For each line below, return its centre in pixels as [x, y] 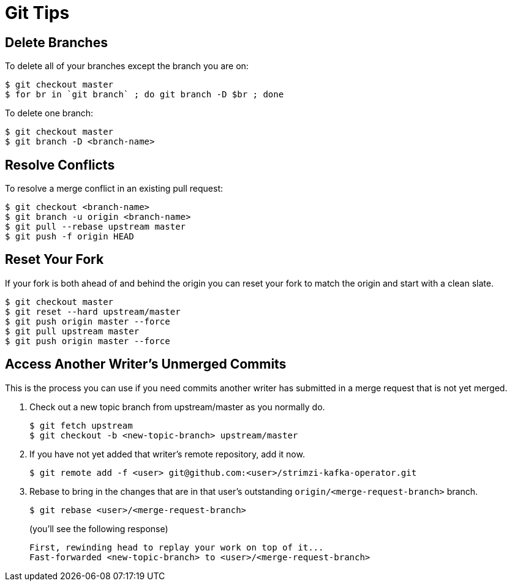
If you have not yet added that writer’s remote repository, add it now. [167, 454]
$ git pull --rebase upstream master [96, 227]
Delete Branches [56, 42]
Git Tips [37, 13]
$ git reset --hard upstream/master [93, 311]
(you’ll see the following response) [99, 528]
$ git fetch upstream [81, 425]
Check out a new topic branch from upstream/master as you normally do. [177, 407]
